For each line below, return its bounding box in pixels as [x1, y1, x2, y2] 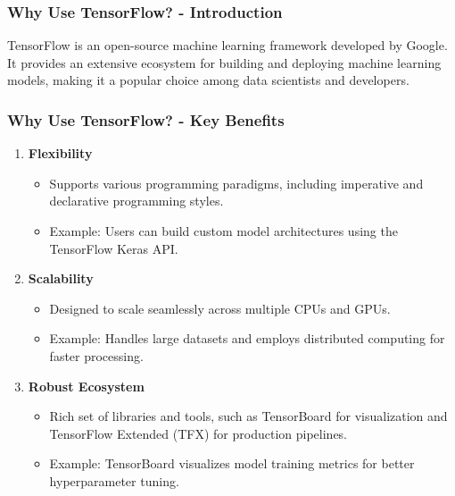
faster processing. [49, 346, 144, 365]
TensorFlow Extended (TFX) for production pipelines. [49, 424, 348, 442]
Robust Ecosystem [28, 376, 145, 395]
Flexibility [28, 144, 93, 163]
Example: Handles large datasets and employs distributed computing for [49, 329, 445, 348]
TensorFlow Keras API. [49, 239, 178, 257]
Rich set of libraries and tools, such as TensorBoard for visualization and [49, 407, 448, 425]
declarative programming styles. [49, 191, 224, 210]
